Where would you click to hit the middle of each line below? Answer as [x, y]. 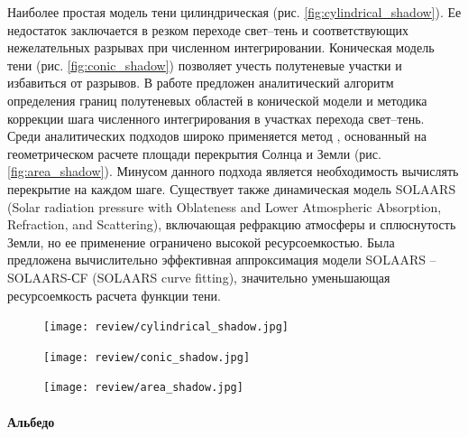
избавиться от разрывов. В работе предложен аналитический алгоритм [201, 83]
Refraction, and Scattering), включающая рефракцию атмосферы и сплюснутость [232, 224]
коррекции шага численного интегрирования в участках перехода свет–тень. [216, 118]
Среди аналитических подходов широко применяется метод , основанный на [217, 136]
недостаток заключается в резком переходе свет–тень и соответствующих [208, 29]
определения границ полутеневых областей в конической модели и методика [217, 100]
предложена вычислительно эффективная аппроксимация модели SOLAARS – [222, 260]
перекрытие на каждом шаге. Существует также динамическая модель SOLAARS [232, 188]
